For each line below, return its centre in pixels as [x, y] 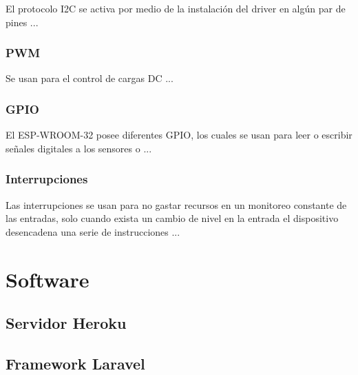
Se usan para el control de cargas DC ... [89, 78]
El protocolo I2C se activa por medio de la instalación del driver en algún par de [176, 8]
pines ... [22, 22]
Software [48, 279]
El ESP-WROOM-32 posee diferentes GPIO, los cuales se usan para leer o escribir [179, 135]
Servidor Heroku [66, 323]
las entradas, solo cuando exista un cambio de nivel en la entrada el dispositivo [172, 218]
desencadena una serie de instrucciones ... [93, 231]
